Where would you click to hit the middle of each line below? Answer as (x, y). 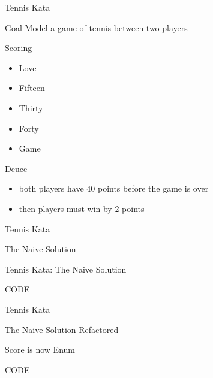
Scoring (19, 48)
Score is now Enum (40, 350)
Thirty (31, 108)
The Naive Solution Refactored (62, 329)
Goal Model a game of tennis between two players (96, 27)
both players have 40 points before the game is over (114, 188)
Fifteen (32, 88)
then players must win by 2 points (82, 208)
